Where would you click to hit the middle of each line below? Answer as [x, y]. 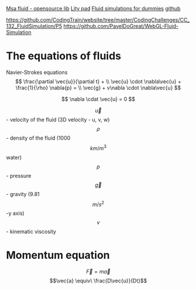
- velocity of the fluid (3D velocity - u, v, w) [58, 119]
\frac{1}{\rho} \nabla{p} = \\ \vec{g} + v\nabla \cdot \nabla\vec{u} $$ [98, 87]
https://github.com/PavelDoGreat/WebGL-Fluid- [121, 26]
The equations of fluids [64, 56]
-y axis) [15, 213]
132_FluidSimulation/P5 [34, 26]
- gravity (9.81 [23, 194]
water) [14, 157]
